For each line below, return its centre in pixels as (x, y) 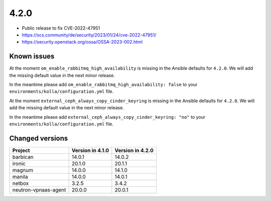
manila (20, 176)
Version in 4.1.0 (90, 150)
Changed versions (39, 138)
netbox (21, 183)
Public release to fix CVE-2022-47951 (61, 28)
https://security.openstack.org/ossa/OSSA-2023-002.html (82, 42)
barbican (23, 157)
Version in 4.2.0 (134, 150)
